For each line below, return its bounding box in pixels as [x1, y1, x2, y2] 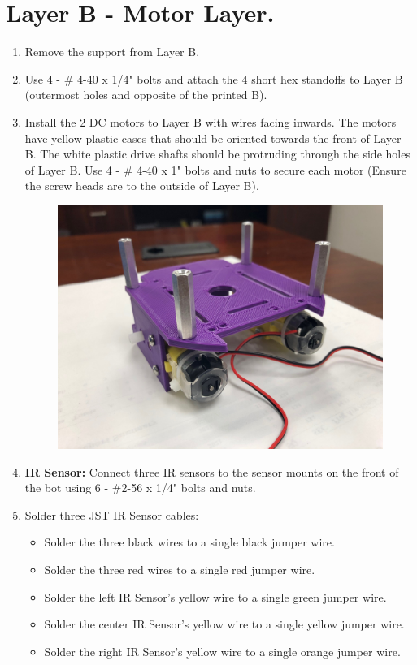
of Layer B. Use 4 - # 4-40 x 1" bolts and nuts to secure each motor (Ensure [24, 161, 406, 178]
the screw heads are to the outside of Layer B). [24, 177, 259, 194]
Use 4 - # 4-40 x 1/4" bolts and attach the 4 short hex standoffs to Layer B [24, 70, 403, 87]
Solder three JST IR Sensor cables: [24, 506, 199, 523]
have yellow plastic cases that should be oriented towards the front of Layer [24, 129, 402, 146]
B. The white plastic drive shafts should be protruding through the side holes [24, 145, 410, 162]
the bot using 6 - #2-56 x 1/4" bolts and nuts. [24, 479, 256, 496]
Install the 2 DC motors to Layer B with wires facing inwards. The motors [24, 113, 397, 130]
